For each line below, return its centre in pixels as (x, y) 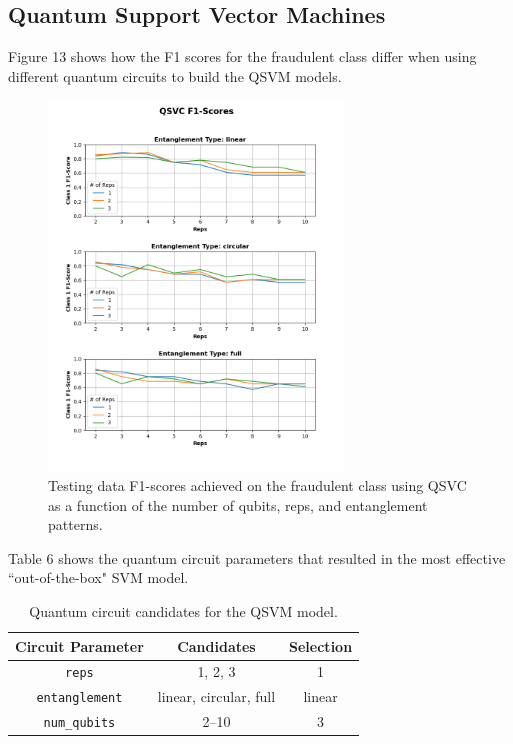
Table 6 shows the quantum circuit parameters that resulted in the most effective (257, 557)
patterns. (75, 524)
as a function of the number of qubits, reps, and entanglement (238, 504)
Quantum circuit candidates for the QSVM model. (183, 610)
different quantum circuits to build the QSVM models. (175, 75)
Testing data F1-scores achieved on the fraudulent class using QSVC (257, 484)
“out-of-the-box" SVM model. (98, 577)
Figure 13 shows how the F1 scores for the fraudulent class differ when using (242, 56)
